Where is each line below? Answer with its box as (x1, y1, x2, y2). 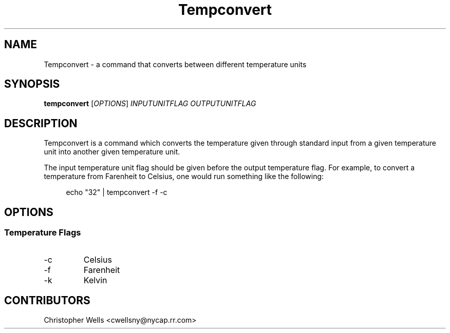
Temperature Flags (4, 227, 81, 238)
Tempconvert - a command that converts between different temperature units (44, 60, 307, 69)
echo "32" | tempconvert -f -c (66, 188, 167, 197)
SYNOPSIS (4, 77, 60, 91)
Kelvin (83, 275, 107, 285)
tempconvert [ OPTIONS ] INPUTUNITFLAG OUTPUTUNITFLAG (44, 99, 256, 108)
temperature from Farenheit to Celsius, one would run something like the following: (44, 172, 324, 181)
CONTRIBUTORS (4, 293, 90, 307)
